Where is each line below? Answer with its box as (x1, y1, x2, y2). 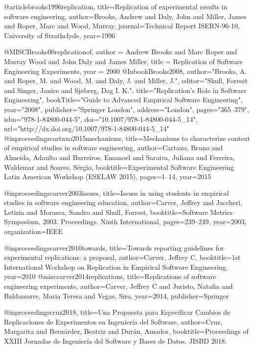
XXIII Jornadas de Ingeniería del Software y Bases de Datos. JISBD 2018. (4, 336, 227, 346)
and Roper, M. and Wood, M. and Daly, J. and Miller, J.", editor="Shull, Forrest (4, 75, 248, 86)
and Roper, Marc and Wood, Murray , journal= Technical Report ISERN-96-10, (4, 21, 240, 31)
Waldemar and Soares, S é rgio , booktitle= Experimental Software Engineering (4, 162, 234, 172)
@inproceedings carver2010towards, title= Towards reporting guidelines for (4, 242, 224, 253)
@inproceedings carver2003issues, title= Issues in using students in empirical (4, 187, 229, 198)
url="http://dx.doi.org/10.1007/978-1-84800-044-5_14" (4, 123, 169, 134)
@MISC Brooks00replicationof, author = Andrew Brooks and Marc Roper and (4, 47, 237, 57)
